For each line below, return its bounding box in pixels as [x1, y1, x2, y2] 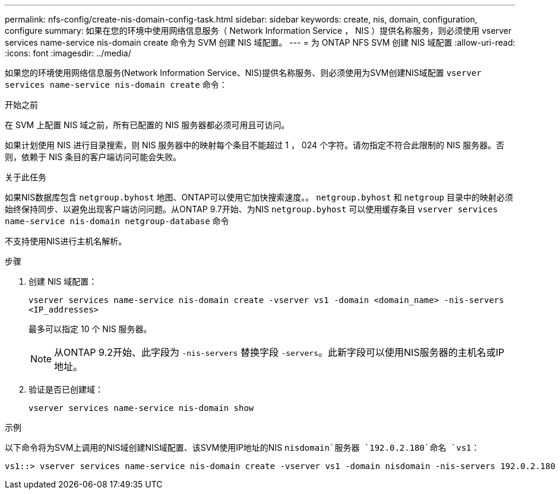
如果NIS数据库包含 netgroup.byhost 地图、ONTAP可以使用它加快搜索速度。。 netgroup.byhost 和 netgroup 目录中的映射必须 [5, 192, 513, 202]
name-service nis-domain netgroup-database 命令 [5, 216, 229, 226]
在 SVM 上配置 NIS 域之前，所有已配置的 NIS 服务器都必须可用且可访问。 [5, 120, 290, 130]
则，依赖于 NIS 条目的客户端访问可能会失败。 [5, 152, 182, 162]
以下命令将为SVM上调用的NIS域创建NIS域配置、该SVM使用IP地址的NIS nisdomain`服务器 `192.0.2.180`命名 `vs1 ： [5, 442, 480, 452]
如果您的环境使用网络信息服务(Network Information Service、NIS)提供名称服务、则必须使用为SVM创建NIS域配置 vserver [5, 68, 482, 78]
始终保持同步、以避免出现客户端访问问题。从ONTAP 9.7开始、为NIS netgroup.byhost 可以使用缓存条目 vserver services [5, 204, 498, 214]
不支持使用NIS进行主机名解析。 [5, 236, 127, 246]
